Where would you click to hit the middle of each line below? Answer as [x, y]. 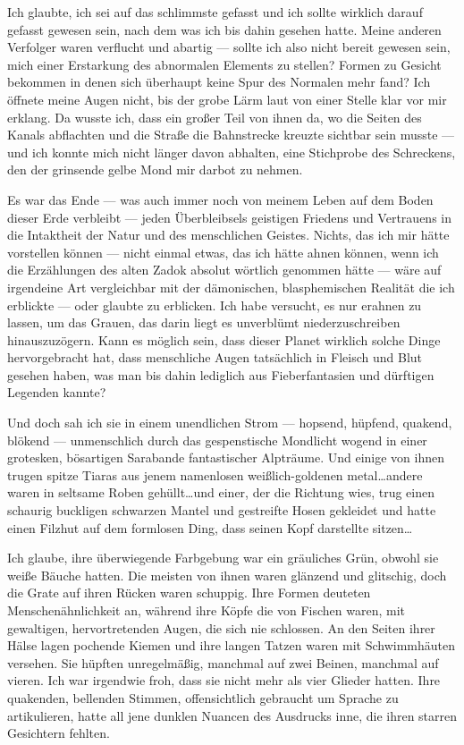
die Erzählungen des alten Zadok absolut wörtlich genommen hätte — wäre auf [224, 270]
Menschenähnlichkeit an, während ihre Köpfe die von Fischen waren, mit [206, 610]
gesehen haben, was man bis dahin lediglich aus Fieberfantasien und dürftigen [221, 374]
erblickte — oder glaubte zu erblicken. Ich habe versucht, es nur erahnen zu [215, 305]
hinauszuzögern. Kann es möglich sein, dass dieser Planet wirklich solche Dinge [224, 339]
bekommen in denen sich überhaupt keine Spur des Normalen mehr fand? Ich [219, 82]
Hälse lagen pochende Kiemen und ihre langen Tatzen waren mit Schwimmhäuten [232, 645]
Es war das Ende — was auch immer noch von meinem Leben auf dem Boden [220, 199]
